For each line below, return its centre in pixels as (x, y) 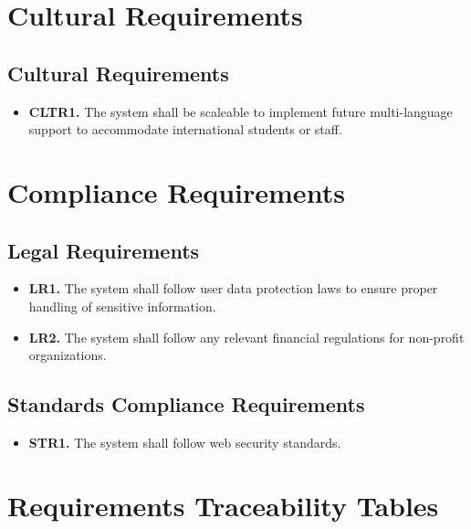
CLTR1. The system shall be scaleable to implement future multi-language (241, 111)
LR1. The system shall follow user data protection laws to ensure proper (233, 288)
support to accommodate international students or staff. (185, 129)
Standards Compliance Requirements (186, 404)
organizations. (68, 355)
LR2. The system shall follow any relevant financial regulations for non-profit (246, 337)
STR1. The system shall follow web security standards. (185, 442)
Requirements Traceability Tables (223, 505)
